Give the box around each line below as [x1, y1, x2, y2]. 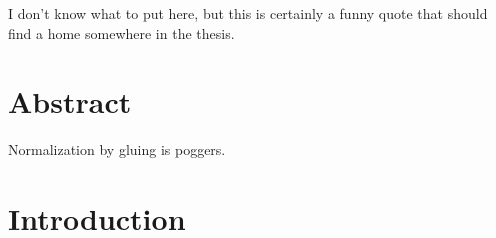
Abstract [8, 81, 132, 122]
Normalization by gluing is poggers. [8, 139, 226, 160]
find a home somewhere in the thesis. [8, 22, 235, 43]
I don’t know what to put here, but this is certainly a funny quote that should [8, 3, 488, 23]
